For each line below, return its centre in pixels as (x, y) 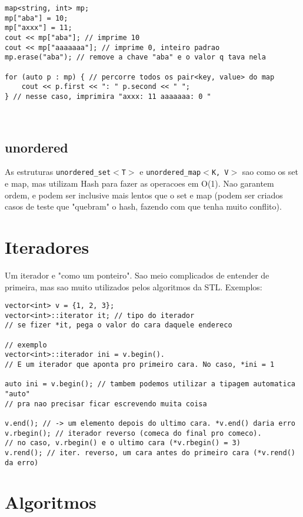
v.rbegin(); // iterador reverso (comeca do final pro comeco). (133, 433)
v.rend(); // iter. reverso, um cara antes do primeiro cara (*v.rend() (150, 453)
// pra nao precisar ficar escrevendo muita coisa (106, 404)
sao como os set (270, 172)
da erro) (22, 463)
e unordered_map (170, 172)
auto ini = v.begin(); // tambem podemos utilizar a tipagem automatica (150, 384)
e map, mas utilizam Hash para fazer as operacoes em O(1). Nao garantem (139, 183)
